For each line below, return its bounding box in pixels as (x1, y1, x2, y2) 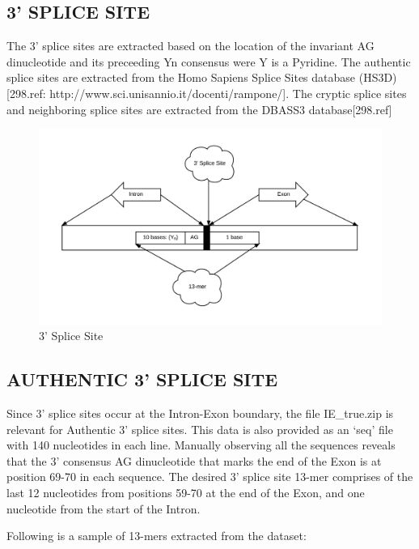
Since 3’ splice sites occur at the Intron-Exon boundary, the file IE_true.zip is (6, 404, 394, 421)
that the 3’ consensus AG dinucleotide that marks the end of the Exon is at (6, 452, 382, 469)
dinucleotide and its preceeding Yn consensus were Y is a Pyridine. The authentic (6, 53, 411, 70)
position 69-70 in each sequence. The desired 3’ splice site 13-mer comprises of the (6, 468, 413, 485)
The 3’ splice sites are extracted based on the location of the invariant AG (6, 37, 375, 54)
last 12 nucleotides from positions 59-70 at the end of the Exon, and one (6, 483, 365, 500)
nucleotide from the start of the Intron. (6, 500, 201, 517)
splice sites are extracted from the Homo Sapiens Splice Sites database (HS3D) (6, 69, 397, 86)
